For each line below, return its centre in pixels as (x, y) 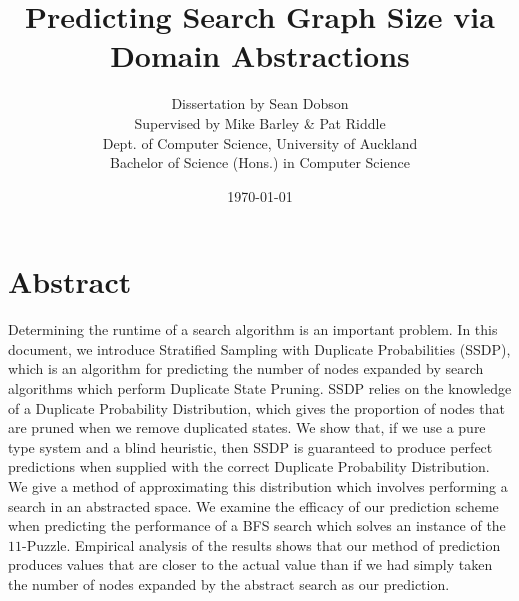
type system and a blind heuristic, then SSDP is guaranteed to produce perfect (250, 446)
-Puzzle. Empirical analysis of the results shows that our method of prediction (261, 544)
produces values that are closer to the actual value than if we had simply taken (250, 564)
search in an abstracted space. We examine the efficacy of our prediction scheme (253, 505)
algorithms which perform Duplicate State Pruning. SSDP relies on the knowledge (260, 388)
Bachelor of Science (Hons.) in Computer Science (260, 162)
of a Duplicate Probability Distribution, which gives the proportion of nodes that (256, 407)
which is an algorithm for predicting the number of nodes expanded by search (246, 368)
